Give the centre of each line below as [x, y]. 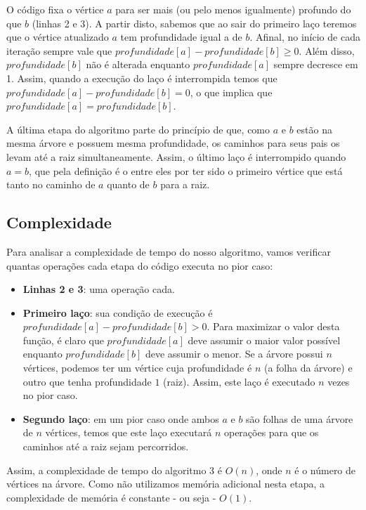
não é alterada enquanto [138, 64]
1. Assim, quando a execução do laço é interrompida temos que [142, 78]
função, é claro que [63, 340]
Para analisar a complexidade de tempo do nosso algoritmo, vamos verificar [169, 251]
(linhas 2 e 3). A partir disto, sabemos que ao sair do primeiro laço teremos [194, 23]
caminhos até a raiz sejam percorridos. [106, 446]
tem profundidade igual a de [181, 37]
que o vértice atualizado [58, 37]
